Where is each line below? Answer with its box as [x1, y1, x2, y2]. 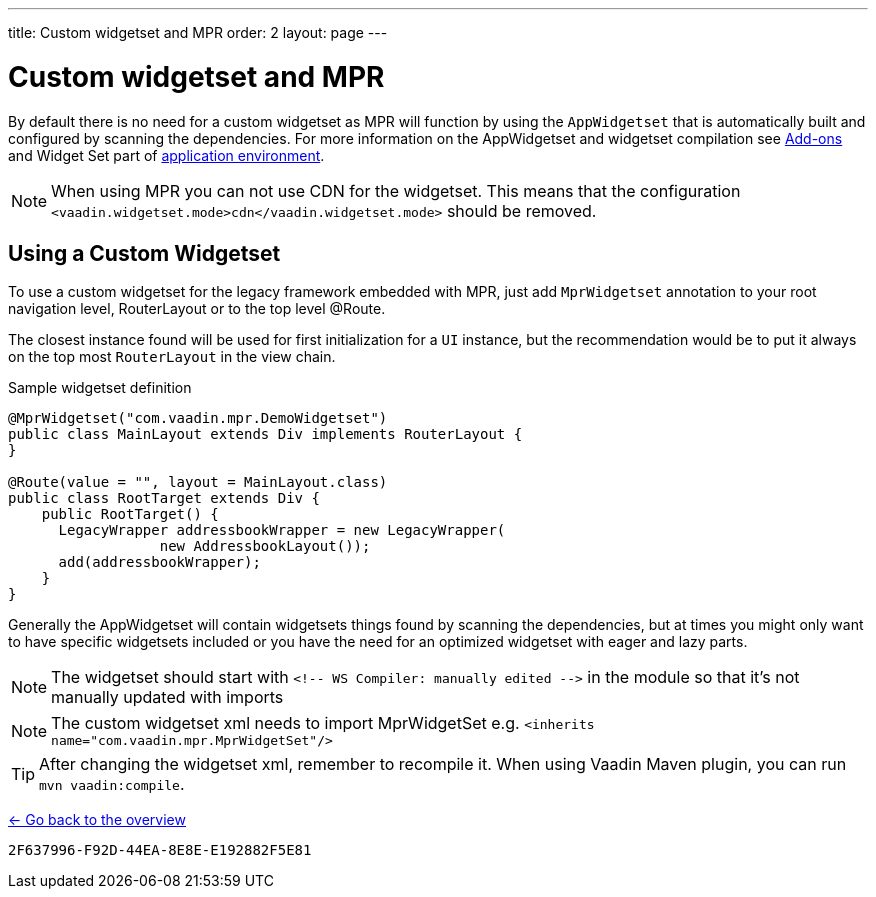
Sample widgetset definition [8, 379, 192, 397]
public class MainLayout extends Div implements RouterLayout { [8, 426, 523, 443]
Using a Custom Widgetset [8, 240, 281, 266]
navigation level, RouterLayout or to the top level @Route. [8, 300, 386, 318]
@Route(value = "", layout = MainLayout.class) [8, 474, 388, 491]
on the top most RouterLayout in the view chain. [8, 348, 336, 366]
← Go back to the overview [8, 811, 186, 829]
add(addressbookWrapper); [58, 554, 261, 571]
